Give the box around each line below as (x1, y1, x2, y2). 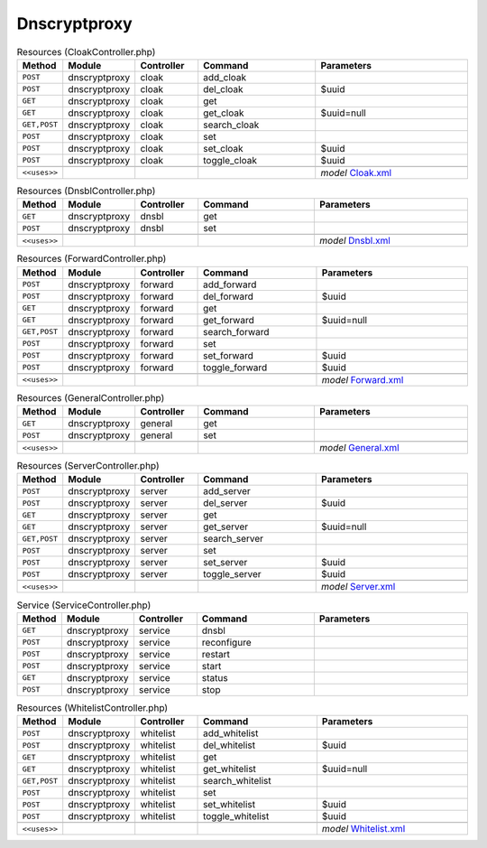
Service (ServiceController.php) (16, 599, 152, 611)
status (201, 671, 229, 684)
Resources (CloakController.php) (16, 45, 156, 58)
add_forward (203, 278, 257, 291)
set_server (203, 556, 248, 569)
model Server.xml (321, 581, 396, 593)
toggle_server (203, 568, 262, 581)
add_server (203, 485, 252, 498)
